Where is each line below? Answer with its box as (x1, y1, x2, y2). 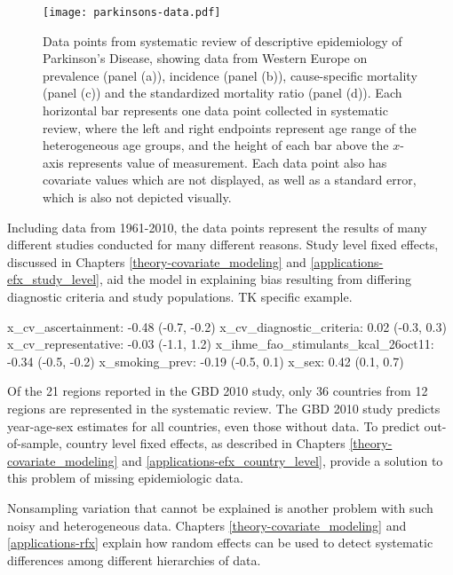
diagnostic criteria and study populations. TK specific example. (7, 287, 353, 305)
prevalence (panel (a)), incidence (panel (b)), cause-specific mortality (43, 66, 417, 84)
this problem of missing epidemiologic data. (7, 469, 243, 487)
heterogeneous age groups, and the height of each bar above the (43, 136, 389, 154)
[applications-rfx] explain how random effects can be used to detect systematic (7, 533, 433, 552)
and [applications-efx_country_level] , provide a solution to (122, 451, 443, 469)
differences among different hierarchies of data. (7, 550, 261, 569)
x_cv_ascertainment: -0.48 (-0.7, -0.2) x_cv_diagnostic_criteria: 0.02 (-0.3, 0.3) (7, 317, 447, 335)
